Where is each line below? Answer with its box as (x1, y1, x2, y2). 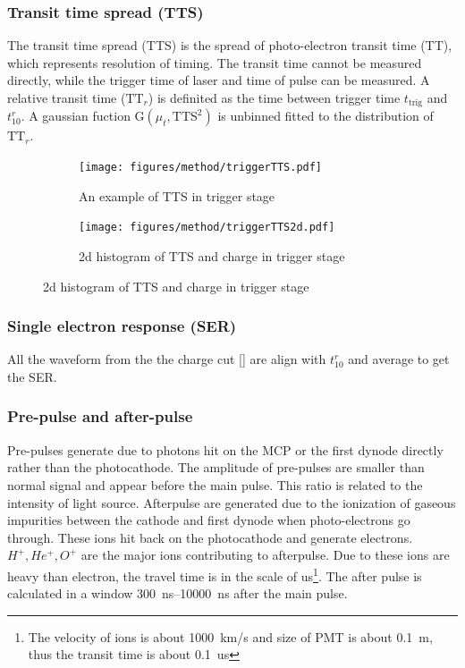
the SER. (7, 367, 57, 385)
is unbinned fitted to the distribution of (217, 106, 434, 125)
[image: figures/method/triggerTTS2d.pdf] (79, 221, 335, 234)
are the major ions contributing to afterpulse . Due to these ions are (80, 545, 450, 564)
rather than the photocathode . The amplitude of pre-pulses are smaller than (7, 458, 425, 477)
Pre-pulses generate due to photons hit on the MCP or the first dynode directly (7, 440, 444, 459)
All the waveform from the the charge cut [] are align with (7, 350, 326, 368)
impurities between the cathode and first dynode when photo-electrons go (7, 511, 410, 529)
